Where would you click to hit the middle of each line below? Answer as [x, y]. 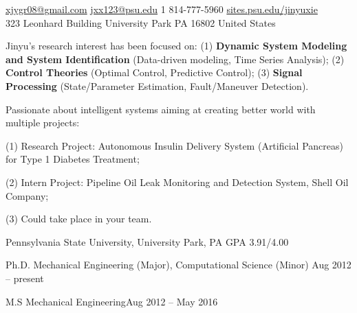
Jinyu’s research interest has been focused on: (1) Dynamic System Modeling [176, 46]
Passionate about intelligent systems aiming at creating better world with [161, 109]
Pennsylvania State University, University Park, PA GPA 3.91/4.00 [147, 241]
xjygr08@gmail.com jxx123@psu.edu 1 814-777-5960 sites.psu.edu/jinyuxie [162, 9]
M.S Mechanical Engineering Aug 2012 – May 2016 [112, 301]
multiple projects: [43, 123]
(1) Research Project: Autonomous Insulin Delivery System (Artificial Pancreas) [174, 145]
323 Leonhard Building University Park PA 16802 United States [141, 22]
